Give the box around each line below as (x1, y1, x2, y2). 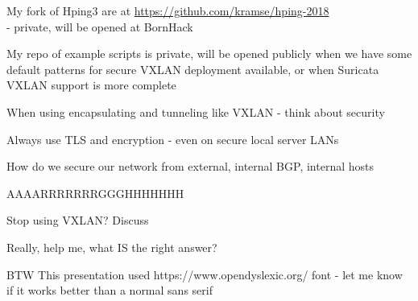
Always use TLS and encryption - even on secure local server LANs (6, 130, 339, 147)
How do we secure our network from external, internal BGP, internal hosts (6, 158, 374, 175)
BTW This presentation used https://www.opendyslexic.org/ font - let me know (6, 266, 403, 282)
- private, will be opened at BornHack (6, 18, 193, 35)
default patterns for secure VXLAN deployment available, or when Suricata (6, 60, 379, 77)
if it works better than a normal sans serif (6, 282, 213, 299)
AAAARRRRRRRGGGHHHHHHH (6, 184, 184, 201)
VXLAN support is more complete (6, 76, 176, 93)
